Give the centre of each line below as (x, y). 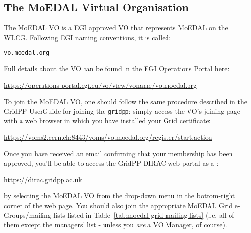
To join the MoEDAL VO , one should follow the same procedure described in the (125, 101)
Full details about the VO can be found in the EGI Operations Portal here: (117, 69)
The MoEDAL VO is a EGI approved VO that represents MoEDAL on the (116, 28)
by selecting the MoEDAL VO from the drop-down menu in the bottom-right (120, 196)
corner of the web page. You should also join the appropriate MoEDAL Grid (118, 205)
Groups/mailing (28, 215)
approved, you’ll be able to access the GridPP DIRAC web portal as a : (111, 163)
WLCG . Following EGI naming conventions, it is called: (88, 37)
